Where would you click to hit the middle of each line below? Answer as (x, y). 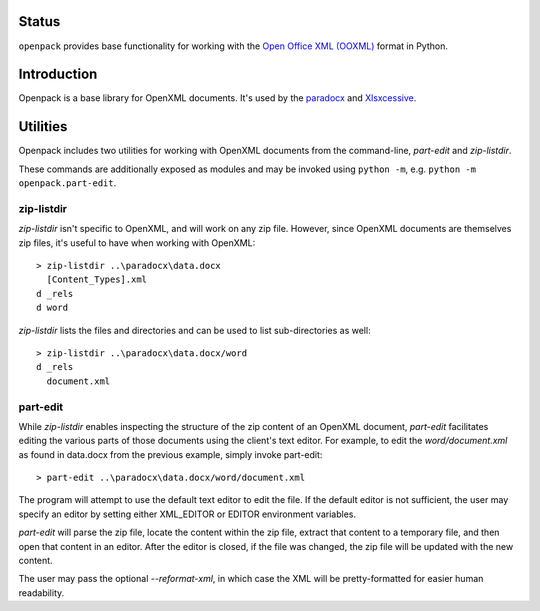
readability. (41, 592)
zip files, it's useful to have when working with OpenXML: (137, 242)
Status (39, 21)
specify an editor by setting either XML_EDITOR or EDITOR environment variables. (187, 514)
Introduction (58, 74)
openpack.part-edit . (67, 183)
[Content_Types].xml (97, 279)
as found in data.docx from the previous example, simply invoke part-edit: (170, 454)
